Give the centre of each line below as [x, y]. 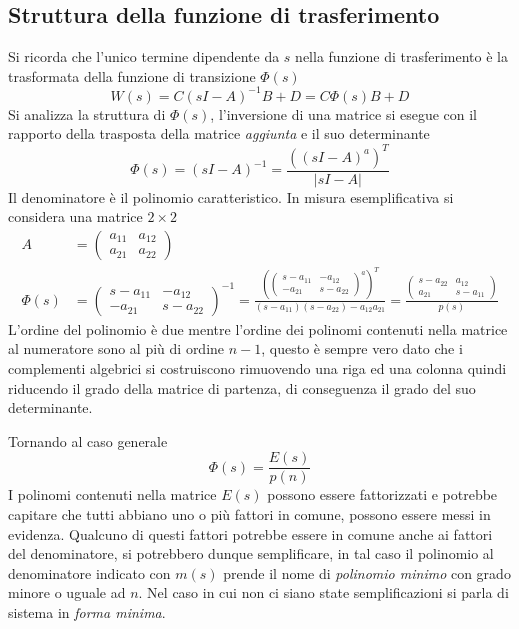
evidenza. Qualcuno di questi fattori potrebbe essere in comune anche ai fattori [250, 533]
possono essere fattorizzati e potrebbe [382, 494]
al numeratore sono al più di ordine [116, 348]
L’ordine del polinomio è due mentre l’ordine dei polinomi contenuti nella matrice [258, 328]
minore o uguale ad [67, 592]
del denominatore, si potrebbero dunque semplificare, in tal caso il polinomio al [251, 553]
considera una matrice [75, 216]
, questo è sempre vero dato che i [362, 348]
